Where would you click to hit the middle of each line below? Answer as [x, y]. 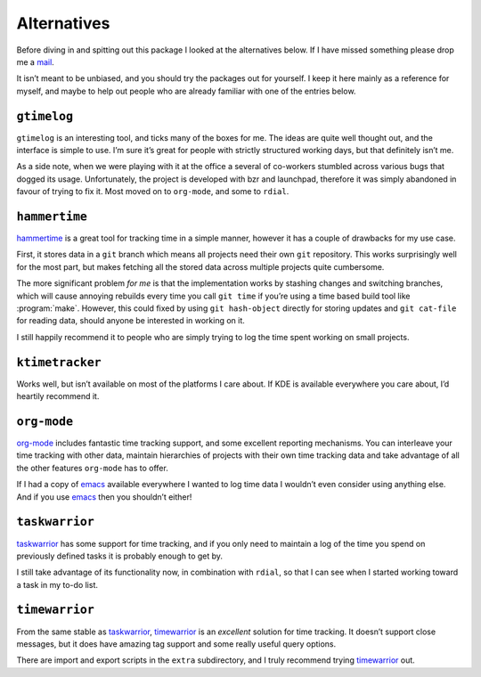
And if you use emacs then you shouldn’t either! [104, 497]
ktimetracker [59, 362]
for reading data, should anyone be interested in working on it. [130, 321]
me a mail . [36, 61]
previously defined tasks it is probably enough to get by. [119, 556]
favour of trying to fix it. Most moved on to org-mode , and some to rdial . [153, 192]
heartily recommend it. [58, 396]
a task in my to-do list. [57, 584]
